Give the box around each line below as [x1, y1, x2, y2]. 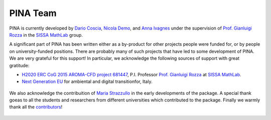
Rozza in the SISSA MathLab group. [9, 32, 83, 38]
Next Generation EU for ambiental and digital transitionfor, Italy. [22, 78, 153, 85]
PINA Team [9, 8, 57, 19]
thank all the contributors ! [9, 104, 63, 110]
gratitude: [9, 62, 30, 68]
